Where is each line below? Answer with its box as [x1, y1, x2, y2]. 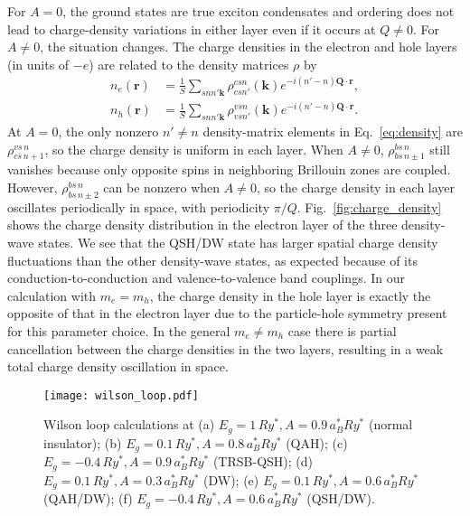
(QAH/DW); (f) [43, 489, 133, 508]
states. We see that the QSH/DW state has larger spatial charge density [38, 233, 438, 251]
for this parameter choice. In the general [7, 321, 230, 340]
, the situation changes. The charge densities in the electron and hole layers [40, 37, 457, 56]
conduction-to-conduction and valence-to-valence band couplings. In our [7, 268, 405, 287]
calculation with [7, 286, 97, 305]
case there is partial [287, 321, 397, 340]
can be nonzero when [103, 178, 221, 197]
